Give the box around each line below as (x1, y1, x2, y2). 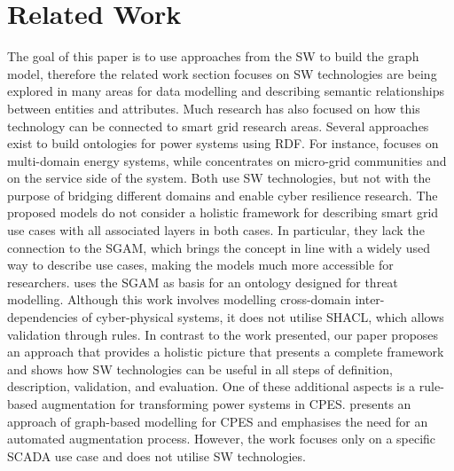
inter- (355, 290, 385, 309)
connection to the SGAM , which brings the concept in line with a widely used (7, 238, 431, 256)
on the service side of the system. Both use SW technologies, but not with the (7, 169, 431, 187)
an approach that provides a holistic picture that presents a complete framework (7, 342, 444, 361)
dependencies (7, 308, 78, 326)
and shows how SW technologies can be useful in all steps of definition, (7, 359, 393, 378)
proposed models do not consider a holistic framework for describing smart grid (7, 203, 439, 222)
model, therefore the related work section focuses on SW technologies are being (7, 64, 437, 82)
